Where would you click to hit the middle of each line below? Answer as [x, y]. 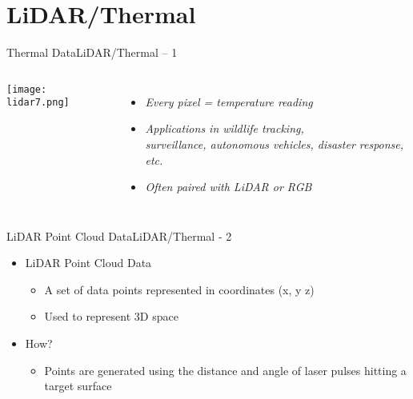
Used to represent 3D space [111, 316]
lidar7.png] [38, 103]
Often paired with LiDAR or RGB [229, 187]
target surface [78, 386]
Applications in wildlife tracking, [225, 128]
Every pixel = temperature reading [229, 101]
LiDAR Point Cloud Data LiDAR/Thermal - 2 [119, 235]
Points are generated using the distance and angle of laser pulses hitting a [225, 370]
